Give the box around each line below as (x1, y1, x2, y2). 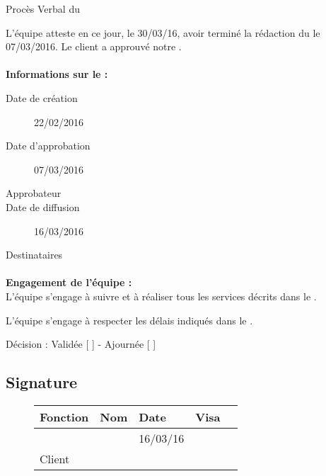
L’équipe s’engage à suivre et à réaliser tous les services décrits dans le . (6, 288, 317, 303)
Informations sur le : (6, 67, 108, 81)
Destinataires (6, 247, 63, 262)
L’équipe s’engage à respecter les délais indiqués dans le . (6, 312, 253, 327)
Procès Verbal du (6, 1, 80, 16)
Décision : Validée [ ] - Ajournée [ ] (6, 336, 156, 351)
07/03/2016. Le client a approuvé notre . (6, 39, 182, 54)
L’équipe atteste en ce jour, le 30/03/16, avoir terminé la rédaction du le (6, 25, 320, 40)
